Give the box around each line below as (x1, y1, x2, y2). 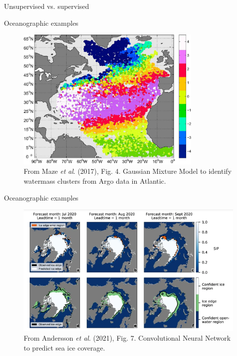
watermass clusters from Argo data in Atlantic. (24, 176, 166, 186)
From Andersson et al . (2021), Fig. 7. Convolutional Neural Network (24, 333, 231, 343)
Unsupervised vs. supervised (4, 1, 89, 11)
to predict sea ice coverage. (24, 343, 105, 353)
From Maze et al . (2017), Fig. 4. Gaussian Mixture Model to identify (24, 166, 232, 176)
